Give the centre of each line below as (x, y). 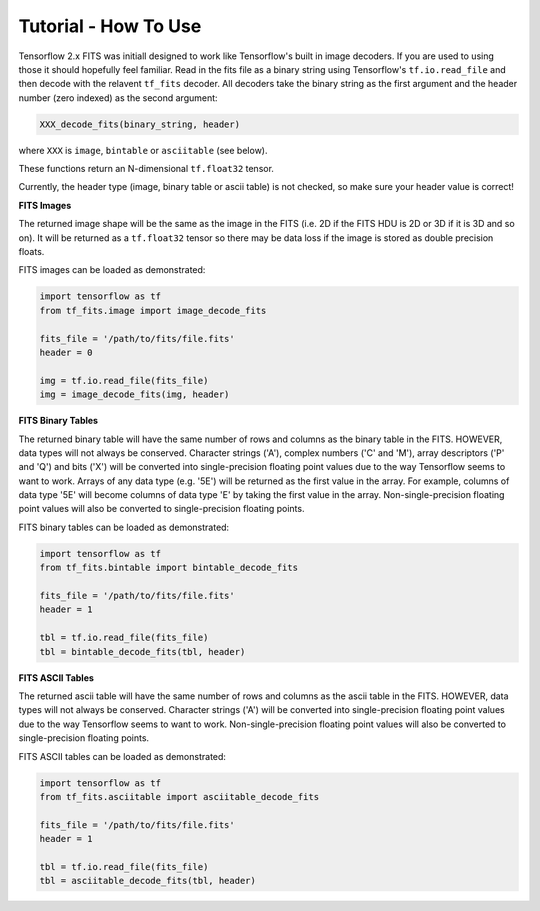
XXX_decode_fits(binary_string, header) (139, 124)
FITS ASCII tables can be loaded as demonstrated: (122, 756)
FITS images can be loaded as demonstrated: (112, 270)
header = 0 (66, 352)
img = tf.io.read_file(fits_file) (124, 380)
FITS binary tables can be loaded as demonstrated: (124, 527)
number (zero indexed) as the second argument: (118, 97)
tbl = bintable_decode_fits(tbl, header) (142, 651)
